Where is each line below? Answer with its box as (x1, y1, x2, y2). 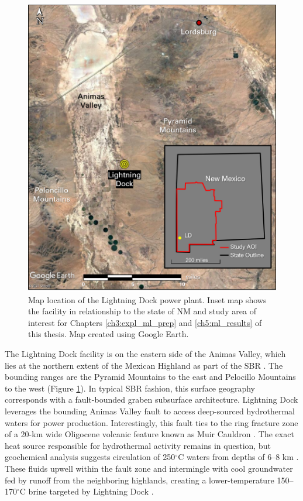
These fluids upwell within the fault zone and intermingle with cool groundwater (5, 462, 293, 474)
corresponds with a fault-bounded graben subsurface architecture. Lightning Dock (5, 393, 298, 406)
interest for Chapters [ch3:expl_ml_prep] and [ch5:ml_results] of (28, 316, 262, 328)
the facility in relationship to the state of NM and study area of (28, 305, 256, 317)
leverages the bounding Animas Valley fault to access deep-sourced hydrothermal (5, 404, 295, 417)
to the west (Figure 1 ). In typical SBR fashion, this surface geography (5, 382, 256, 394)
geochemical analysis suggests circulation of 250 (5, 451, 175, 463)
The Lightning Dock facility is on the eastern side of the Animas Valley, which (5, 348, 286, 359)
